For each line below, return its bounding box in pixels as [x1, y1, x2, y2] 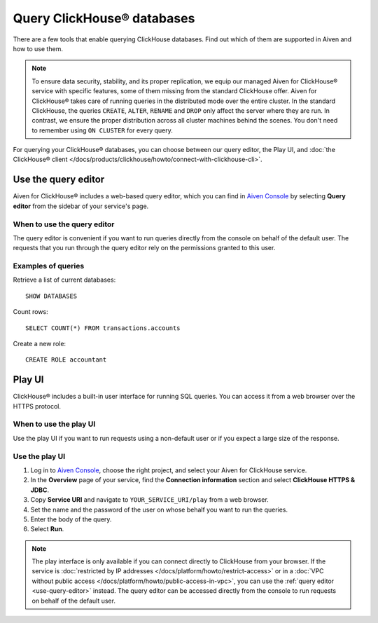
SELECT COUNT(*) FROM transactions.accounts [25, 324, 181, 332]
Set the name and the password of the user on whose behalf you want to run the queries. [30, 505, 288, 514]
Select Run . [30, 525, 64, 533]
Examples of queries [13, 261, 85, 271]
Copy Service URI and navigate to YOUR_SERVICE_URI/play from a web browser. [30, 495, 269, 504]
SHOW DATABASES [25, 292, 78, 300]
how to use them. [13, 44, 63, 53]
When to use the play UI [13, 419, 96, 429]
